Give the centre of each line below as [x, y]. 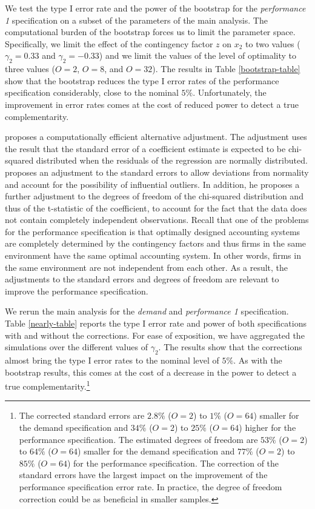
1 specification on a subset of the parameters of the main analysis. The [136, 20]
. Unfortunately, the [230, 92]
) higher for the [267, 427]
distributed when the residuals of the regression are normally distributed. [172, 160]
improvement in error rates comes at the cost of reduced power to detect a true [152, 104]
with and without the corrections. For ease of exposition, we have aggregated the [155, 335]
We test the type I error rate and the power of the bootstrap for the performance [155, 8]
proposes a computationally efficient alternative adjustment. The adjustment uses [156, 137]
